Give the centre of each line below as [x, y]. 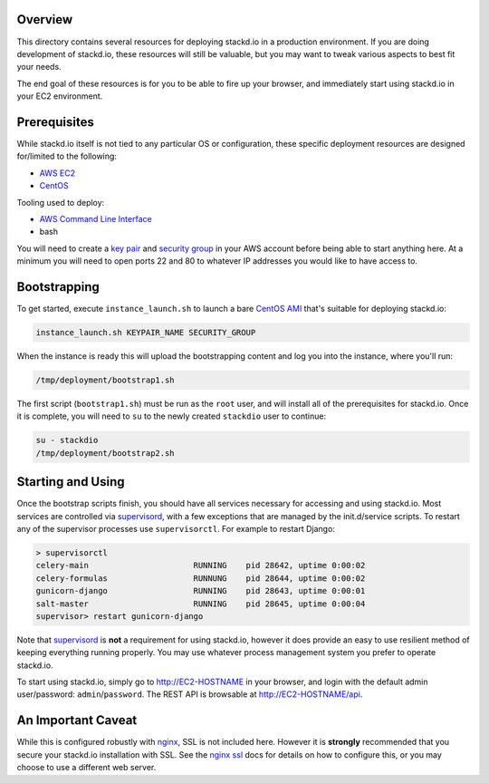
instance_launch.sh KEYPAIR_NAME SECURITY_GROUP [146, 332]
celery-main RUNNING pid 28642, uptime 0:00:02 [201, 565]
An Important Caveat [77, 720]
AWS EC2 [58, 173]
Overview [45, 19]
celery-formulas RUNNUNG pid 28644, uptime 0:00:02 [201, 578]
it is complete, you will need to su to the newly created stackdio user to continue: [171, 416]
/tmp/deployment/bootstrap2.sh [105, 453]
